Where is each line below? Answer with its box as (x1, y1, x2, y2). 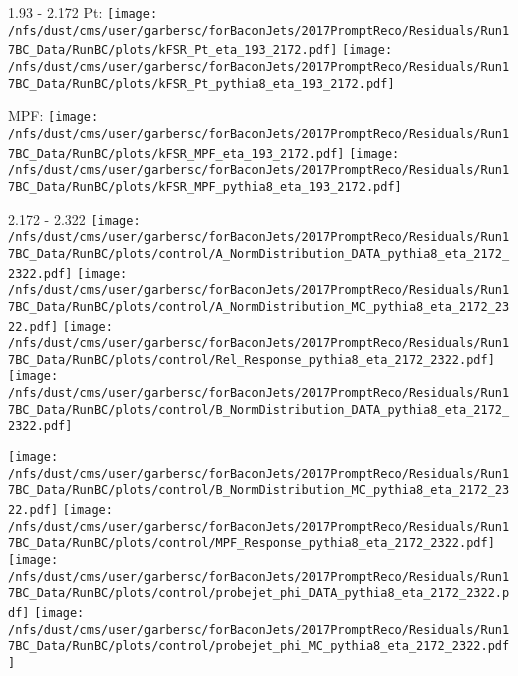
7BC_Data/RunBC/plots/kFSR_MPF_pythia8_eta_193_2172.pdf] (8, 179, 402, 194)
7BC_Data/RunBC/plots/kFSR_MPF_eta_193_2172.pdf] (8, 146, 345, 161)
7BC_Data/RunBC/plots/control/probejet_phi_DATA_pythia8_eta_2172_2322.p (8, 586, 510, 601)
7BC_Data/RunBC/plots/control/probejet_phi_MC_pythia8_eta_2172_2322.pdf (8, 639, 510, 654)
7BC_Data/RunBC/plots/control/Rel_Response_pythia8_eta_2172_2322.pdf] (8, 352, 495, 367)
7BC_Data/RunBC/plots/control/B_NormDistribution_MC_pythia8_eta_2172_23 (8, 483, 510, 498)
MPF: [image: (8, 105, 99, 126)
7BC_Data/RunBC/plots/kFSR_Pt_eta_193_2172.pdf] (8, 43, 338, 58)
